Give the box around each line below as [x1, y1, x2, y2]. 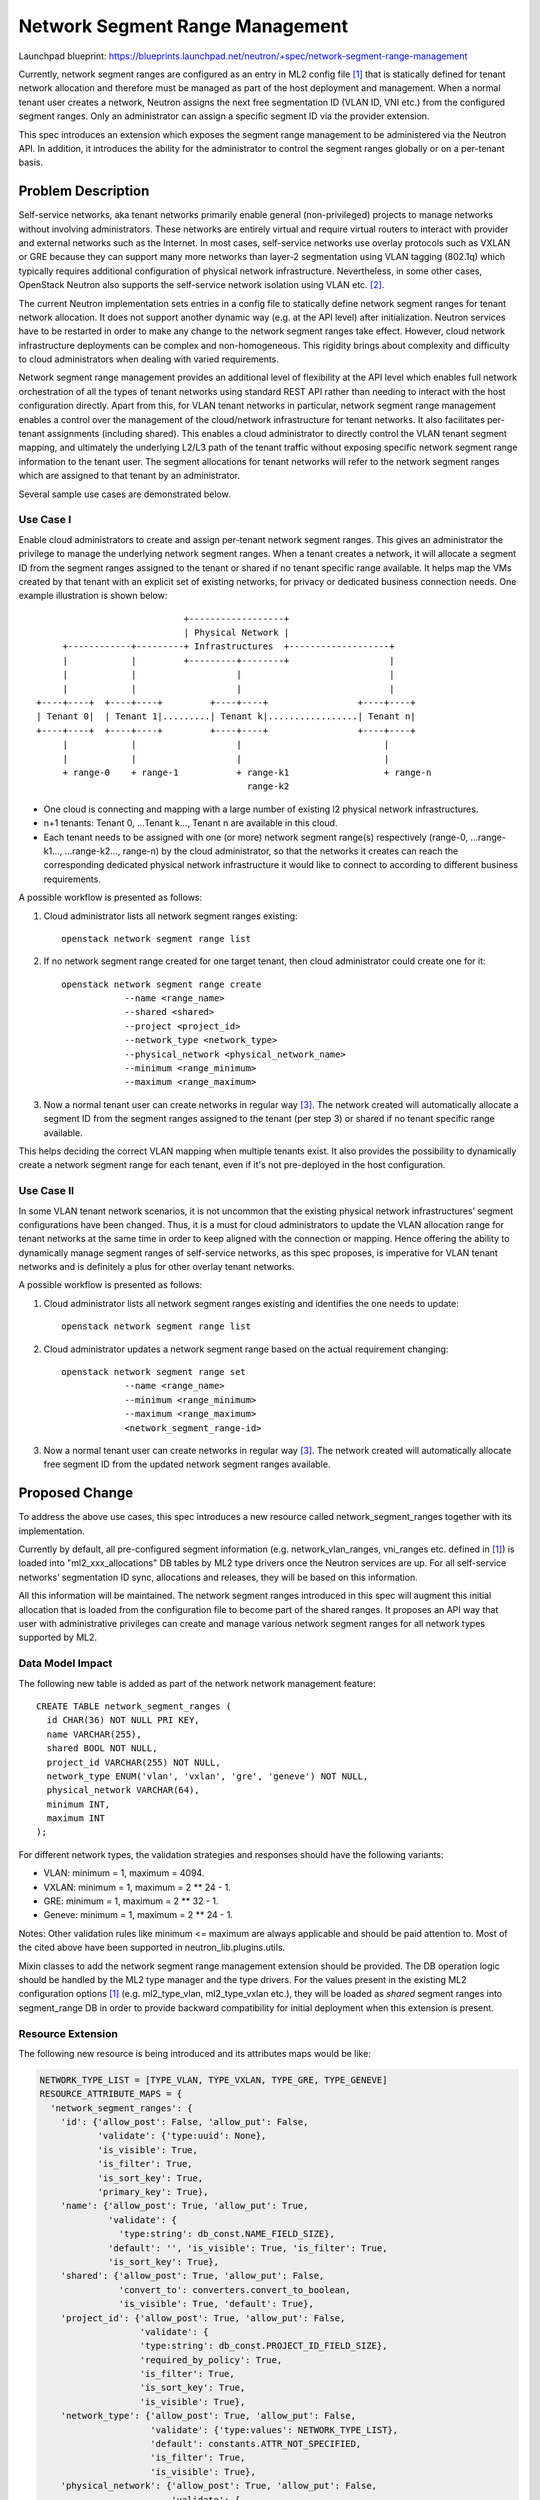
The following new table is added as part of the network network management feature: [18, 1677, 377, 1689]
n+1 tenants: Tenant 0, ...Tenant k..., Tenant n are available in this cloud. [43, 817, 338, 829]
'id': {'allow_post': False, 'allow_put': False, [60, 2116, 309, 2128]
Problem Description [18, 183, 150, 200]
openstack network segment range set [61, 1366, 247, 1378]
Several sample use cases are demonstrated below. [18, 488, 231, 500]
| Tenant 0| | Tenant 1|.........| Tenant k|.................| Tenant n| [36, 711, 416, 722]
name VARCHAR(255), [46, 1728, 142, 1740]
